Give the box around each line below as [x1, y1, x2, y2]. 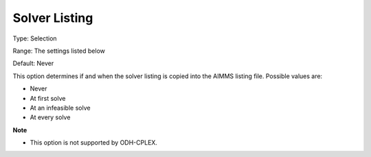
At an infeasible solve [30, 104, 91, 112]
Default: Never [12, 59, 54, 68]
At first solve [30, 94, 66, 102]
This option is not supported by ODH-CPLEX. [30, 138, 158, 147]
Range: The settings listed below [12, 47, 106, 55]
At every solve [30, 113, 71, 121]
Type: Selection [12, 34, 58, 43]
